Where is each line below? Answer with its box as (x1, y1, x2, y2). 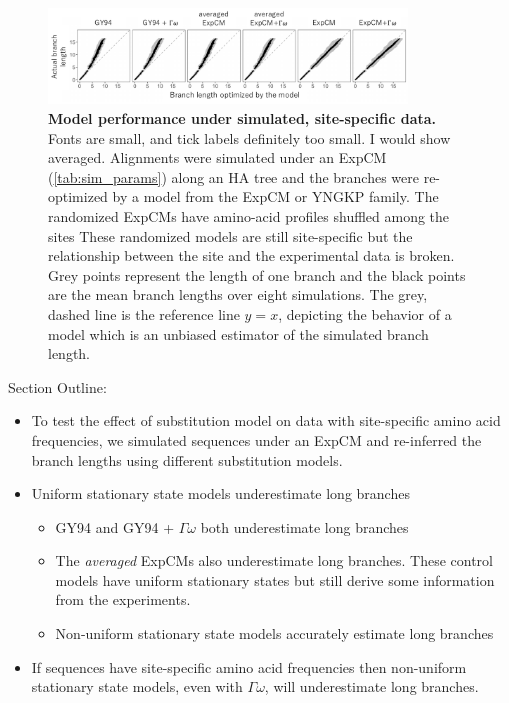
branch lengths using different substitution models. (31, 449, 343, 470)
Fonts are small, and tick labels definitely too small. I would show (48, 127, 451, 148)
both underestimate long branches (200, 516, 409, 537)
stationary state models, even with (31, 676, 243, 697)
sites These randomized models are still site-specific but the (48, 225, 413, 246)
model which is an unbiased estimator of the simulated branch (48, 323, 429, 344)
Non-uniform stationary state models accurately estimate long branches (55, 623, 494, 644)
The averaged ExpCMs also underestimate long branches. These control (55, 550, 493, 571)
